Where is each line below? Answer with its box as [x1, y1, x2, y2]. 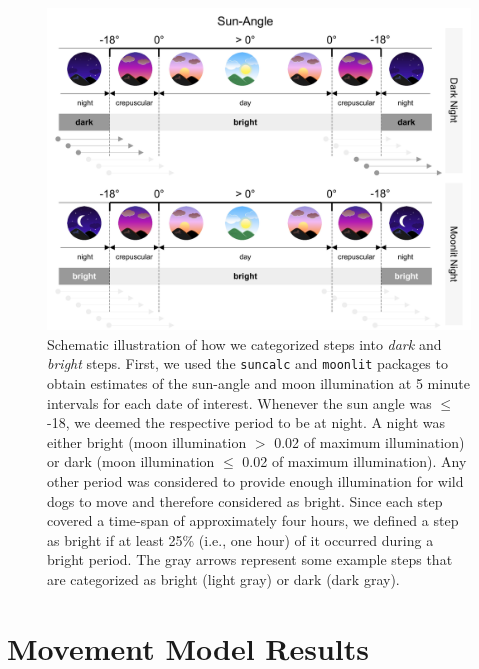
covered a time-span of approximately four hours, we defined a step [47, 510, 459, 531]
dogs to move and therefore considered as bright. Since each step [47, 490, 443, 511]
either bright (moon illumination [47, 431, 247, 452]
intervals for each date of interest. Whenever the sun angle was [47, 392, 432, 413]
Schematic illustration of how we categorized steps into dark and [47, 333, 442, 354]
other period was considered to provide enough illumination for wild [47, 470, 464, 491]
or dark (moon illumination [47, 451, 215, 472]
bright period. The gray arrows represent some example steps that [47, 549, 453, 570]
